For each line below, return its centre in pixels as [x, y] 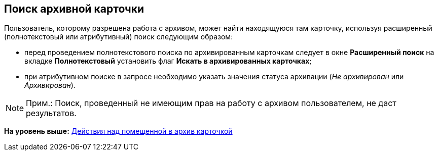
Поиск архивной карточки [74, 9]
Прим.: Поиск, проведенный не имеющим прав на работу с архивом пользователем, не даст [211, 103]
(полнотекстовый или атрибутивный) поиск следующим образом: [119, 37]
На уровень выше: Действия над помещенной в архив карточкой [118, 131]
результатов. [51, 113]
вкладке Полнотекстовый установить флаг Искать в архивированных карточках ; [168, 61]
